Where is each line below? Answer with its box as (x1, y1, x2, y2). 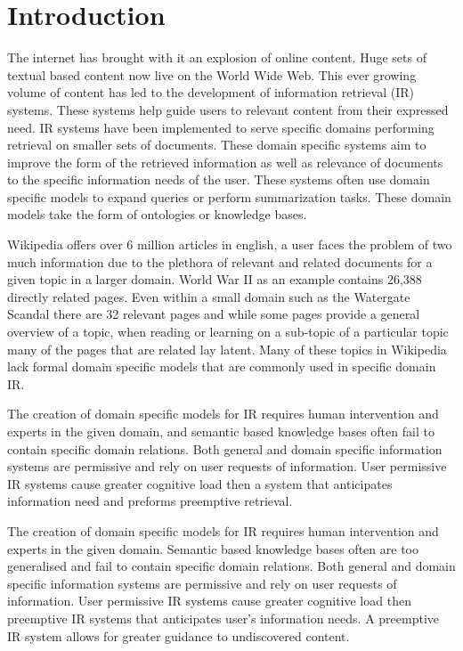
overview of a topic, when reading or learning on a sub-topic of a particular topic (7, 322, 449, 341)
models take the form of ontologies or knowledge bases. (7, 205, 307, 224)
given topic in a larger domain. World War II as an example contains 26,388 (7, 270, 422, 289)
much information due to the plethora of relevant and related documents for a (7, 252, 433, 271)
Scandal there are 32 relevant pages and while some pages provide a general (7, 305, 420, 323)
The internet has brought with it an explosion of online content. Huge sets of (7, 48, 426, 67)
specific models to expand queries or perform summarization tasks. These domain (7, 187, 451, 206)
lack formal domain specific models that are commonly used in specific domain (7, 357, 436, 376)
